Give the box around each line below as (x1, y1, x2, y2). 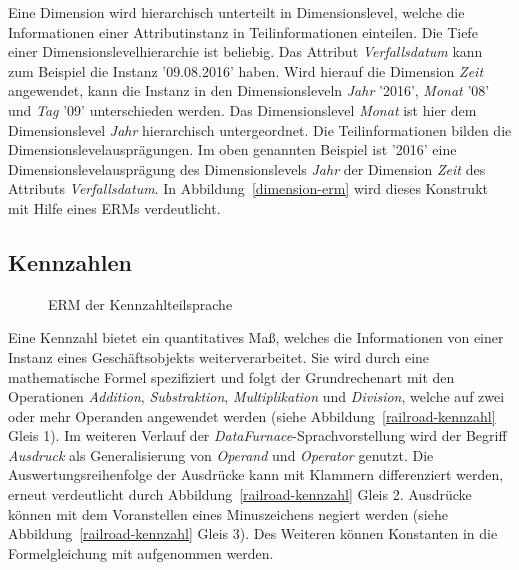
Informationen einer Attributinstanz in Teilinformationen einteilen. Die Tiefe (8, 21, 478, 42)
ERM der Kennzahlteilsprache (48, 293, 233, 314)
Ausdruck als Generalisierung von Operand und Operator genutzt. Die (8, 444, 434, 465)
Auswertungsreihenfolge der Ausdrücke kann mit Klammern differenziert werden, (8, 464, 504, 485)
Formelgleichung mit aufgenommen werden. (8, 542, 274, 563)
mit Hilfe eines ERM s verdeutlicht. (8, 197, 221, 218)
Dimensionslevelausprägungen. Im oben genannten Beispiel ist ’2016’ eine (8, 139, 457, 160)
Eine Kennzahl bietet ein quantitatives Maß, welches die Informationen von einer (8, 327, 504, 348)
